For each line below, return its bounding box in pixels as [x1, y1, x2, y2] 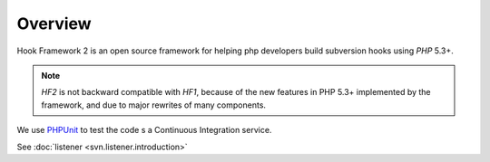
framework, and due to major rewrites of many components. [41, 100, 267, 110]
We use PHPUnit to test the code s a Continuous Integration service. [16, 125, 272, 136]
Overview [16, 14, 92, 33]
